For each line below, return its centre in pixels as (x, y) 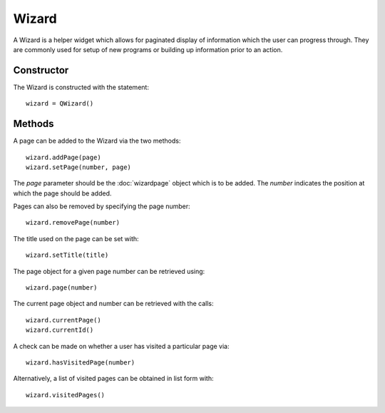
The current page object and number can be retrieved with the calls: (113, 304)
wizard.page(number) (62, 288)
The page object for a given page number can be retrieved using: (109, 271)
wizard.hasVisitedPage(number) (81, 363)
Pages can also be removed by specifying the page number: (102, 206)
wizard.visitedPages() (66, 395)
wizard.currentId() (60, 330)
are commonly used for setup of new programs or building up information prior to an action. (148, 49)
